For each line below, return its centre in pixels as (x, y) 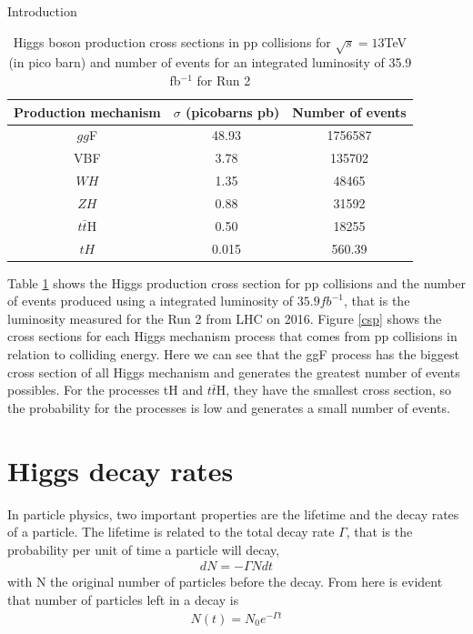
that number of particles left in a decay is (123, 599)
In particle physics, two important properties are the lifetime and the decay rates (233, 513)
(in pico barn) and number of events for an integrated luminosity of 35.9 (210, 62)
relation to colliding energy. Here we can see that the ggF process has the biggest (233, 354)
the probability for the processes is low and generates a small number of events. (229, 407)
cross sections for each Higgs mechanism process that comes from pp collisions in (232, 336)
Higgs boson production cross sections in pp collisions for (172, 41)
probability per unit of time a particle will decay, (144, 549)
